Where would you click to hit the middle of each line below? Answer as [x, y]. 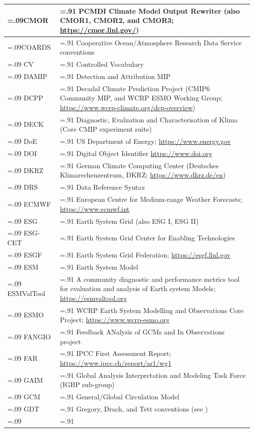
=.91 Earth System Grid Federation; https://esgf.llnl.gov [145, 254]
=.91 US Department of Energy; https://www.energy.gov [145, 141]
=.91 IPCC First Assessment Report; [116, 353]
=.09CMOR [28, 20]
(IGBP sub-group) [87, 384]
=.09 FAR [22, 358]
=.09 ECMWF [29, 204]
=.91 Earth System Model [99, 266]
